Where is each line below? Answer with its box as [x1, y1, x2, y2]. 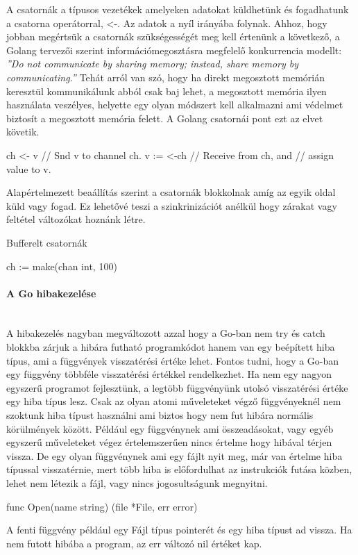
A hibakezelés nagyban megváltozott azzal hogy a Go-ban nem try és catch [6, 326, 325, 340]
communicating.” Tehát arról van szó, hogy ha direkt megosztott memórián [6, 69, 325, 84]
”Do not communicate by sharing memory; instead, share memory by [6, 56, 299, 71]
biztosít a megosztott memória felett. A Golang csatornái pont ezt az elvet [6, 110, 323, 125]
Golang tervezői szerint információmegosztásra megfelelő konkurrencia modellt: [6, 42, 342, 57]
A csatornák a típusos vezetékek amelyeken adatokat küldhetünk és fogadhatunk [6, 2, 349, 16]
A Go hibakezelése [6, 285, 96, 300]
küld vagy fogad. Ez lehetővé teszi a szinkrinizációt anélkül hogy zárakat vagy [6, 198, 337, 213]
